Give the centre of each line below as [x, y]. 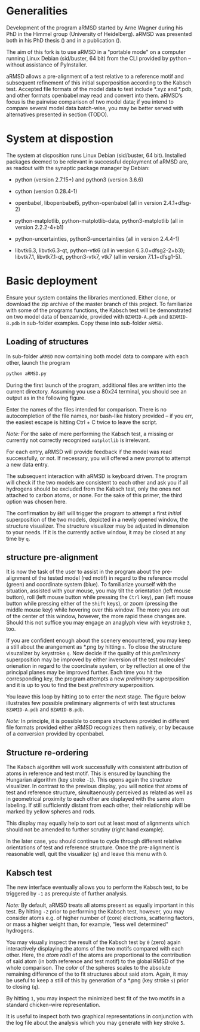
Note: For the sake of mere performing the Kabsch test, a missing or [90, 434]
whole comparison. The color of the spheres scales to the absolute [89, 967]
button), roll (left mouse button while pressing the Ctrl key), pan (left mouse [100, 597]
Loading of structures [47, 342]
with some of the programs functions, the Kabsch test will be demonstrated [99, 310]
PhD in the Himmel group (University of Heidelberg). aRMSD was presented [99, 34]
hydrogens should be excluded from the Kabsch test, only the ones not [93, 489]
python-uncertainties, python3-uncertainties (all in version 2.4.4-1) [97, 238]
